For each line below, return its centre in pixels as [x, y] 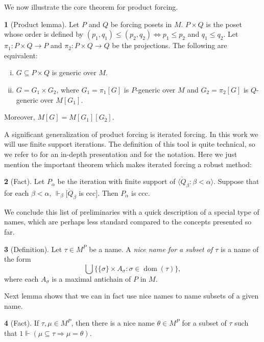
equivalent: [21, 55]
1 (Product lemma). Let [42, 24]
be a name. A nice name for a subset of [151, 249]
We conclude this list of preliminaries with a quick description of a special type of [132, 211]
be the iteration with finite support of [116, 181]
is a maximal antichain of [91, 278]
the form [18, 259]
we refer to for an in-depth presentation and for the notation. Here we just [121, 154]
